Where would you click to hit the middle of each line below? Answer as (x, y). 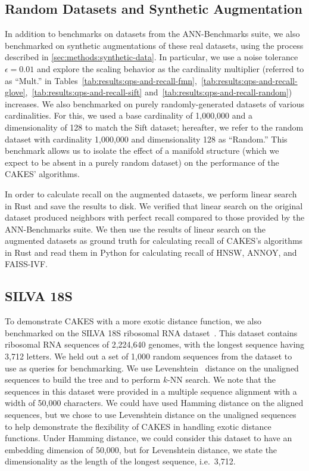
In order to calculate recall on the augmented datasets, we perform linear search (151, 193)
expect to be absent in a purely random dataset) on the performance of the (142, 162)
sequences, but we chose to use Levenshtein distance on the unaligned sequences (151, 415)
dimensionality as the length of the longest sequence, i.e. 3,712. (120, 461)
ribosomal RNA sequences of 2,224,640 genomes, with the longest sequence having (155, 344)
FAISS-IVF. (26, 264)
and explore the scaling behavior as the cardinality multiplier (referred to (170, 68)
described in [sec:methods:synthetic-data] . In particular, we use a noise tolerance (152, 57)
